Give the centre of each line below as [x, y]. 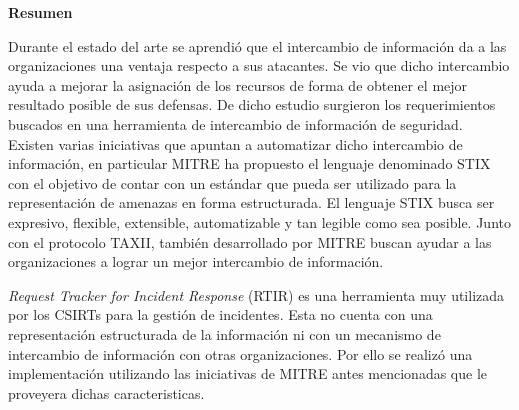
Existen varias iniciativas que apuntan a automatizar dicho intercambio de [235, 143]
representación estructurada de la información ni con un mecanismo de [224, 333]
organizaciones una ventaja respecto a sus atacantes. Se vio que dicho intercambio [259, 65]
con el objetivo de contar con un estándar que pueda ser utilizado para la [232, 182]
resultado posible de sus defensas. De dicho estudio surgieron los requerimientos [252, 104]
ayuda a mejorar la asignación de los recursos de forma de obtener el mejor [238, 84]
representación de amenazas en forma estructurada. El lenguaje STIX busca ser [251, 202]
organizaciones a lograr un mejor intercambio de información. [196, 261]
